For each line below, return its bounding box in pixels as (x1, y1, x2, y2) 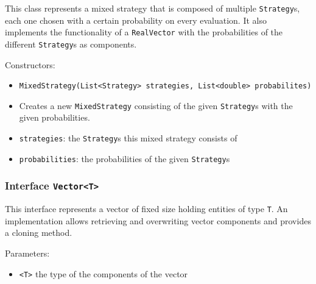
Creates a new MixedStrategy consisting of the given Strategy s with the (19, 99, 293, 112)
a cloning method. (5, 226, 72, 239)
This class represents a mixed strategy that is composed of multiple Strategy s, (5, 2, 300, 14)
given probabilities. (19, 111, 90, 124)
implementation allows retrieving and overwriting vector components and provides (5, 214, 311, 227)
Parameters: (5, 247, 50, 259)
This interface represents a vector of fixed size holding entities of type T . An (5, 202, 288, 215)
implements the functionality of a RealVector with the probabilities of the (5, 26, 283, 38)
